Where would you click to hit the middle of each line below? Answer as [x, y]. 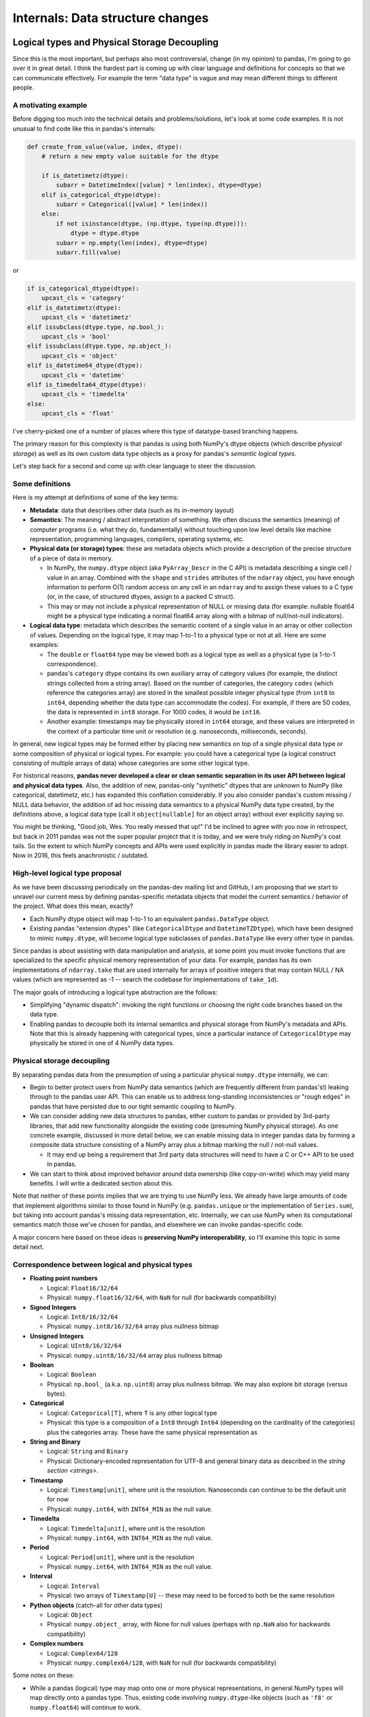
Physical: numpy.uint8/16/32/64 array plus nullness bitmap [135, 1355]
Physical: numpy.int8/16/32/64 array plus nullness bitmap [133, 1326]
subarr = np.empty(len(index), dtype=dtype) [132, 243]
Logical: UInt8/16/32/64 [84, 1345]
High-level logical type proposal [67, 874]
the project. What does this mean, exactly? [73, 906]
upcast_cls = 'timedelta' [85, 394]
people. [23, 88]
